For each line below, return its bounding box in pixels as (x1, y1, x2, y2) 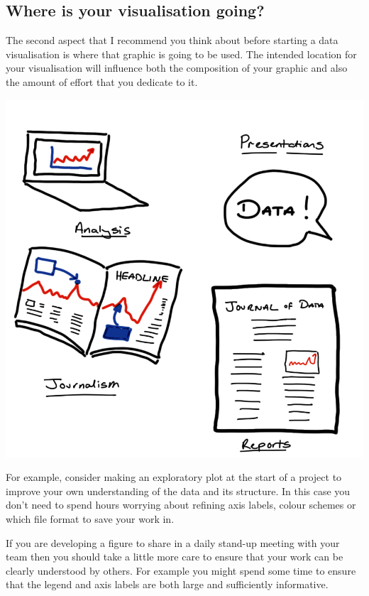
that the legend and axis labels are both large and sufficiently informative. (6, 577, 329, 592)
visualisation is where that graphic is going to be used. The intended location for (6, 46, 357, 61)
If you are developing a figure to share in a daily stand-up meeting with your (6, 535, 340, 550)
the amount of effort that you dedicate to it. (6, 74, 198, 89)
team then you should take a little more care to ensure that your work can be (6, 549, 343, 564)
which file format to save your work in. (6, 511, 175, 526)
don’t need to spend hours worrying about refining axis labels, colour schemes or (6, 497, 356, 512)
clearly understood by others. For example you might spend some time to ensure (6, 563, 356, 578)
